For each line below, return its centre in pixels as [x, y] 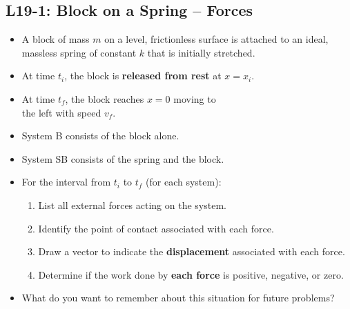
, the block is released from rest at [143, 76]
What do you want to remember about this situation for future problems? [178, 298]
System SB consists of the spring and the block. [123, 158]
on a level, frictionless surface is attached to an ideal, [216, 39]
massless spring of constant [79, 52]
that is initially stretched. [201, 52]
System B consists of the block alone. [100, 136]
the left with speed [61, 112]
